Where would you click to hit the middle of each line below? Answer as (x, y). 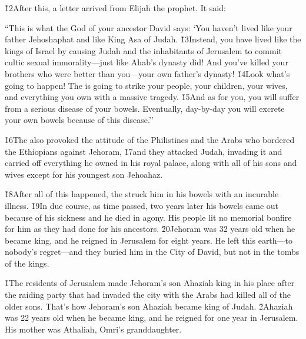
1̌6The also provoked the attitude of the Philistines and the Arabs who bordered (150, 139)
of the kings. (27, 263)
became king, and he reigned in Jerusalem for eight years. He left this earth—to (149, 240)
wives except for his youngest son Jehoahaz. (84, 174)
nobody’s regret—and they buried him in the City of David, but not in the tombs (152, 252)
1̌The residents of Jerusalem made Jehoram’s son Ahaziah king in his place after (150, 283)
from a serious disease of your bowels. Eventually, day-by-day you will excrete (145, 108)
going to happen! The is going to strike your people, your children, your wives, (146, 85)
